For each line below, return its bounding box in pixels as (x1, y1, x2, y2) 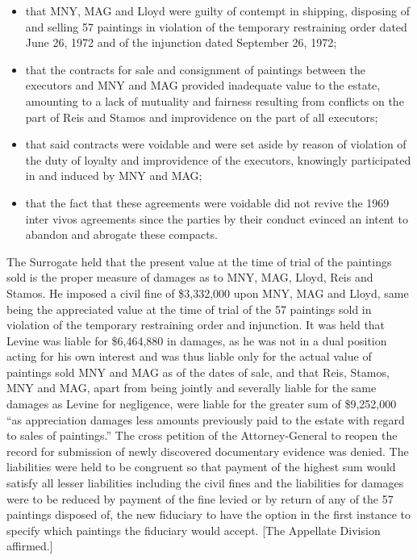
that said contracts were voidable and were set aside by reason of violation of (25, 136, 407, 153)
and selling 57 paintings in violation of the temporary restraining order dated (25, 18, 407, 35)
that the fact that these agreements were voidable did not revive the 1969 (25, 194, 390, 211)
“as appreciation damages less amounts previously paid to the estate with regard (6, 411, 405, 428)
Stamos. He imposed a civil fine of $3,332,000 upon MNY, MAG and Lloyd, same (6, 284, 409, 301)
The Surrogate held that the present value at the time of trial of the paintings (6, 253, 392, 270)
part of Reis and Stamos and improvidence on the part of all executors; (25, 108, 378, 125)
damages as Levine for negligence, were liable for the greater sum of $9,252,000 (6, 395, 397, 412)
